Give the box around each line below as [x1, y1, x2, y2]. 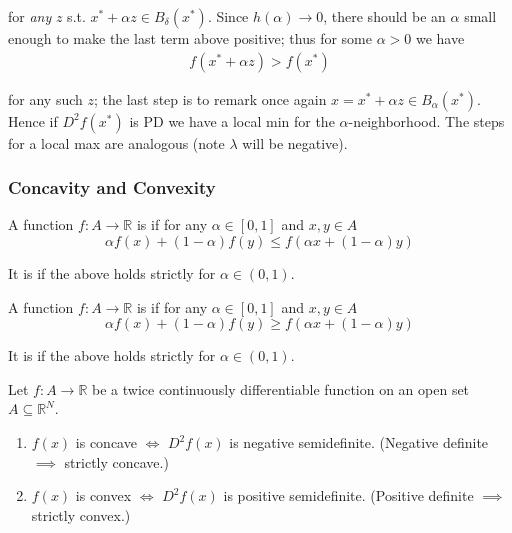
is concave [75, 432, 137, 452]
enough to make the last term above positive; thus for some [8, 28, 372, 48]
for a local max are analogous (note [8, 132, 225, 153]
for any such [8, 88, 83, 109]
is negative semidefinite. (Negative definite [229, 432, 489, 452]
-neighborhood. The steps [348, 110, 505, 131]
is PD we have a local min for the [129, 110, 335, 131]
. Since [207, 6, 249, 26]
